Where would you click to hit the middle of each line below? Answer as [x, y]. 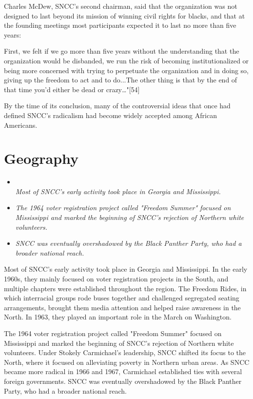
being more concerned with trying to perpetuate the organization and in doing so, [126, 70]
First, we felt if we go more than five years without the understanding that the [122, 51]
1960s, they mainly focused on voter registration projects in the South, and [116, 279]
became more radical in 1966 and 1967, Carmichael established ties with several [123, 371]
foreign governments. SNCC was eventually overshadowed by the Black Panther [123, 381]
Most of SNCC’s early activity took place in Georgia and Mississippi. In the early [126, 269]
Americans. [21, 125]
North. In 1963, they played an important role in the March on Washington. [118, 317]
